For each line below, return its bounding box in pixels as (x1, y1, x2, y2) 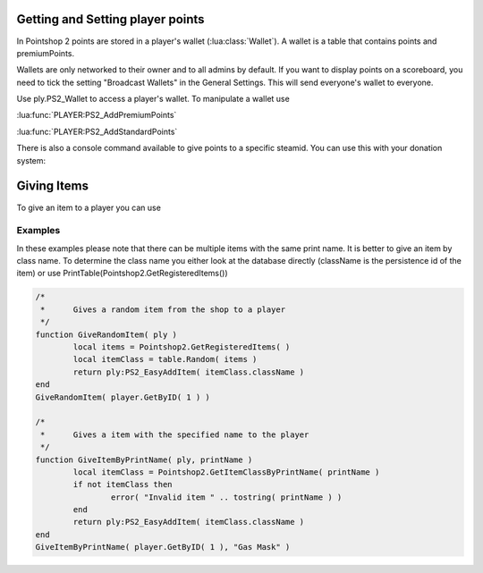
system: (16, 155, 47, 165)
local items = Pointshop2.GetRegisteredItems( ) (72, 342, 291, 352)
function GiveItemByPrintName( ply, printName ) (35, 454, 253, 465)
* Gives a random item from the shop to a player (40, 304, 286, 315)
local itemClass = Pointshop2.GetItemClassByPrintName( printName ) (72, 467, 380, 477)
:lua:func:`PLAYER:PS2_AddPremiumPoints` (16, 110, 177, 121)
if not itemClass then (72, 479, 174, 490)
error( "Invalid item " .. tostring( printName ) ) (110, 492, 343, 502)
